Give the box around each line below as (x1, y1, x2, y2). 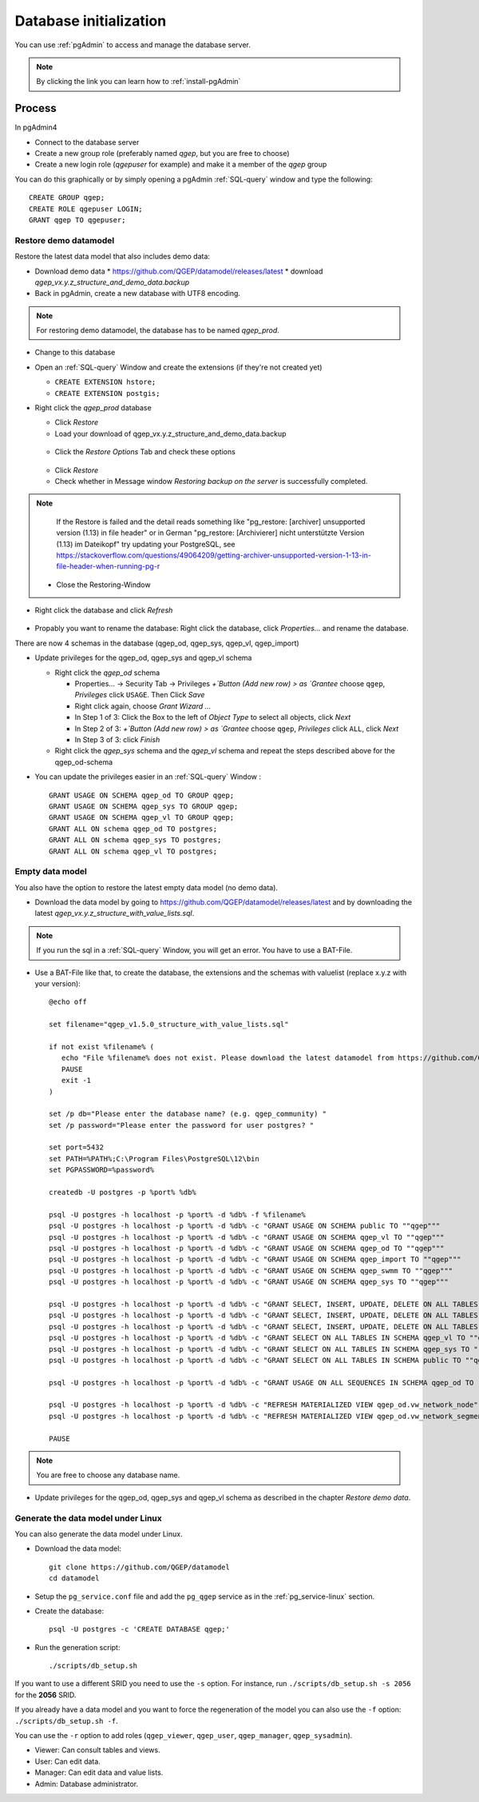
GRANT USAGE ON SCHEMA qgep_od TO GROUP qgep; (49, 790, 235, 800)
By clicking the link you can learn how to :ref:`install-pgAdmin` (36, 77, 241, 86)
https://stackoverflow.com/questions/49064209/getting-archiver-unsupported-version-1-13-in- (56, 550, 371, 560)
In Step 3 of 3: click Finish (74, 735, 160, 744)
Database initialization (14, 12, 167, 30)
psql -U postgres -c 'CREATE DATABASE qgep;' (49, 1624, 231, 1634)
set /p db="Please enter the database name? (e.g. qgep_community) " (49, 1109, 327, 1119)
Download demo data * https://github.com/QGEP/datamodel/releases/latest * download (34, 266, 323, 276)
